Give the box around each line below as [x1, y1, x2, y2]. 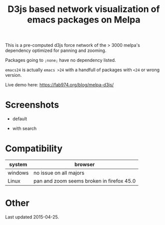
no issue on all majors [33, 170, 85, 177]
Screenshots [5, 99, 59, 111]
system [9, 161, 27, 168]
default [12, 116, 27, 122]
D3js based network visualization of [7, 3, 160, 15]
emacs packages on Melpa [27, 14, 141, 25]
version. [5, 72, 22, 78]
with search [12, 126, 37, 132]
